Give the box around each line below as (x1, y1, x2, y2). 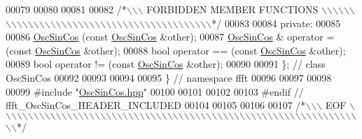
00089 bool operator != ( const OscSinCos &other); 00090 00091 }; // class (6, 57, 326, 71)
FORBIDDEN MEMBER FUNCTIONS (146, 2, 319, 16)
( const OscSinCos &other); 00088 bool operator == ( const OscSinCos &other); (6, 43, 346, 57)
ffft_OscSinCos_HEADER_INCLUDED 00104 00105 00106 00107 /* (6, 98, 306, 112)
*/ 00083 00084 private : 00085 (211, 15, 341, 30)
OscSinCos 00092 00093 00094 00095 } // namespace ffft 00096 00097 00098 (6, 70, 332, 85)
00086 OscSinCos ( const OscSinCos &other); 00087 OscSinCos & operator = (6, 29, 335, 44)
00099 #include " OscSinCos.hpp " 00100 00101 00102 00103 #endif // (6, 84, 304, 98)
